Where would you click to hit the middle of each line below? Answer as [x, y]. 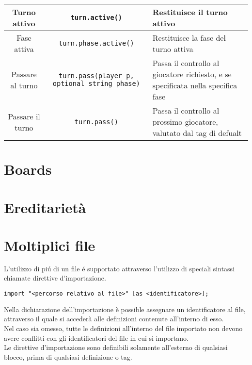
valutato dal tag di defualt [197, 133]
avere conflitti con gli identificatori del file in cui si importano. [96, 338]
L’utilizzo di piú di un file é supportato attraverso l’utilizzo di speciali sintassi [119, 268]
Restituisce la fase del [189, 38]
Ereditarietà [45, 207]
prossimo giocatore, [185, 122]
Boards [28, 169]
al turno [24, 85]
